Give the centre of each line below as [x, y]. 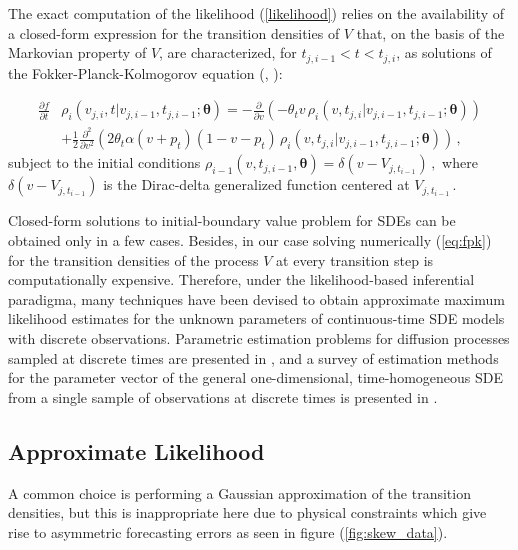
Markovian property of [77, 52]
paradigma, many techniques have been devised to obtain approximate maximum [256, 298]
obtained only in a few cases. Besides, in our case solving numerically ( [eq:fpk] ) [250, 239]
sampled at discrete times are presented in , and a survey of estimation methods [253, 357]
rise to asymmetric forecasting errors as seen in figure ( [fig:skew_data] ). [228, 531]
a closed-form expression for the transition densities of [174, 32]
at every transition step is [355, 259]
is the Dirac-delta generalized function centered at [256, 184]
